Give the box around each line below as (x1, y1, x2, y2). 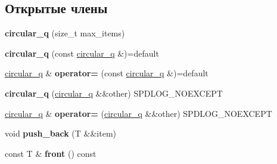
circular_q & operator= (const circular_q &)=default (5, 67, 208, 79)
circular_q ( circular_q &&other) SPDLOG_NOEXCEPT (5, 86, 223, 99)
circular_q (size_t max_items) (5, 27, 125, 39)
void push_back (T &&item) (5, 127, 117, 140)
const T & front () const (5, 147, 97, 159)
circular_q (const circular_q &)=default (5, 47, 159, 59)
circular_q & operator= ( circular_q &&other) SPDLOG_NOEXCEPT (5, 107, 272, 119)
